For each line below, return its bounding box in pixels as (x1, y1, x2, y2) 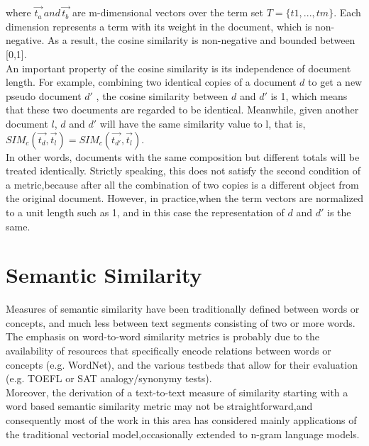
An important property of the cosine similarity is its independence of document (6, 60, 351, 75)
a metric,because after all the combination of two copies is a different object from (6, 177, 359, 191)
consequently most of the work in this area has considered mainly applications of (6, 413, 357, 427)
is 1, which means (270, 88, 348, 103)
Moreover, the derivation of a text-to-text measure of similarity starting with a (6, 384, 348, 399)
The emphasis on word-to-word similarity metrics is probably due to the (6, 329, 319, 344)
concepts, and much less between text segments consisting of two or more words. (6, 315, 356, 330)
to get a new (308, 74, 363, 89)
